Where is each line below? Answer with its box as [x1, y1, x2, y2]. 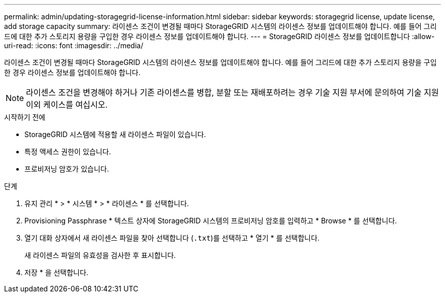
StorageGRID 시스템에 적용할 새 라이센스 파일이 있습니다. [24, 130, 206, 139]
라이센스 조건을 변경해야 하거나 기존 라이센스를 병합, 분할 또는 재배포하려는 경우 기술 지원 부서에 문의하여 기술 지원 [26, 87, 439, 97]
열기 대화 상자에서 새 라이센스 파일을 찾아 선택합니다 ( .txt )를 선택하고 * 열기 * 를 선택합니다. [24, 234, 320, 242]
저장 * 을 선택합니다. [24, 268, 88, 277]
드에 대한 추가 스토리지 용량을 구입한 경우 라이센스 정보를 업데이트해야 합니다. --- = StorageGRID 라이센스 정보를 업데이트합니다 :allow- [4, 32, 435, 41]
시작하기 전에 [4, 113, 46, 121]
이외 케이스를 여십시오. [26, 100, 108, 110]
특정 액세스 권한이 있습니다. [24, 147, 111, 156]
